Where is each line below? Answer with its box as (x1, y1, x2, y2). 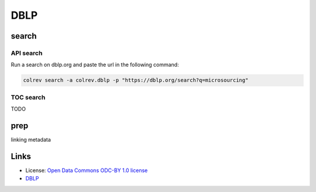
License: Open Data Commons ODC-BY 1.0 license (25, 167, 148, 174)
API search (11, 49, 43, 57)
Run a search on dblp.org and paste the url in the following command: (11, 61, 179, 68)
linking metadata (11, 136, 51, 143)
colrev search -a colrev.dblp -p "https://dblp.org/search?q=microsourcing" (23, 77, 249, 84)
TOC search (11, 93, 46, 101)
